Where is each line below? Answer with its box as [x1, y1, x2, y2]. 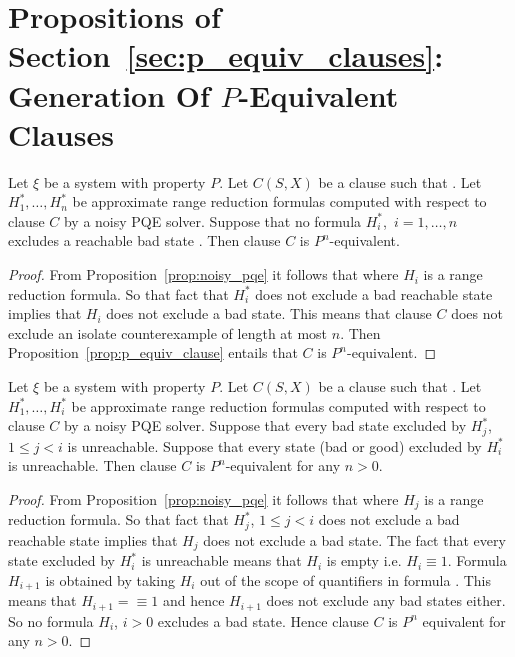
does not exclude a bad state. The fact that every [203, 529, 506, 550]
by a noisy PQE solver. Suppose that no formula [63, 210, 362, 231]
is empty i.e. [326, 550, 402, 571]
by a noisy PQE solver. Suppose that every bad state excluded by [63, 415, 467, 436]
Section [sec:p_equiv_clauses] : [8, 35, 444, 76]
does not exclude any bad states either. [266, 590, 506, 611]
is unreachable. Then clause [8, 455, 177, 476]
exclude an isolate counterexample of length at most [8, 322, 328, 343]
